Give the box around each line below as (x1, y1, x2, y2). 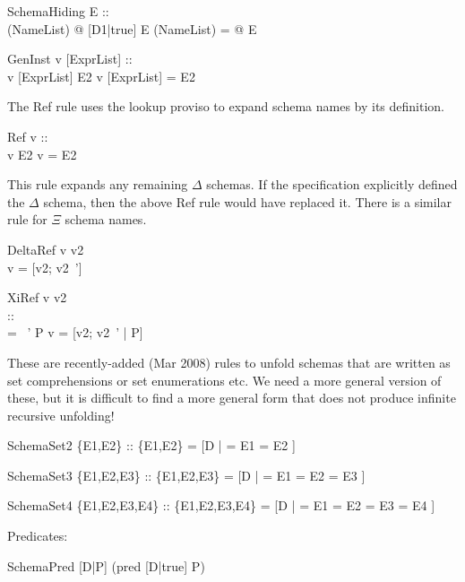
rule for (7, 210, 47, 229)
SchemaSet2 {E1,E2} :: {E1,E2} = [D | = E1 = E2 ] (7, 436, 296, 455)
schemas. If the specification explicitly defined (206, 175, 458, 194)
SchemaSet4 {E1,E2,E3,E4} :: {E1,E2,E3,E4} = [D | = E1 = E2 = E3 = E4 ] (7, 496, 435, 515)
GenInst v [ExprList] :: (7, 49, 133, 68)
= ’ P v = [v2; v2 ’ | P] (7, 323, 143, 342)
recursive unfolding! (7, 405, 115, 424)
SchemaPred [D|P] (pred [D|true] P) (7, 556, 205, 575)
